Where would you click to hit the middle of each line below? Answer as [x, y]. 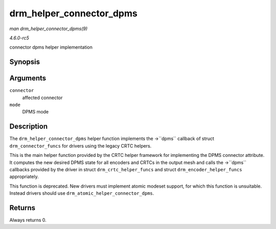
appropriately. [24, 177]
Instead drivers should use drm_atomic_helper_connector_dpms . [82, 193]
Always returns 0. [28, 220]
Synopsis [25, 62]
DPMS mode [36, 112]
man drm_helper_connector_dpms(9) [49, 29]
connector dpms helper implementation [51, 47]
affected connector [42, 98]
